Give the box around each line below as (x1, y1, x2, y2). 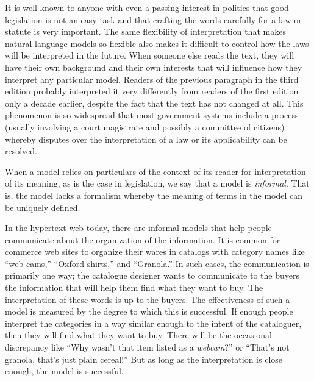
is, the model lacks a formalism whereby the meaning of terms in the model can (5, 188, 303, 201)
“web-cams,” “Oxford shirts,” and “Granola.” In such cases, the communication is (5, 257, 309, 269)
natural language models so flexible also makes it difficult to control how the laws (5, 37, 309, 49)
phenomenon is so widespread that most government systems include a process (5, 109, 299, 121)
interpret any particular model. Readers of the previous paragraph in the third (5, 73, 299, 85)
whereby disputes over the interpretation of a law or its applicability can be (5, 132, 287, 145)
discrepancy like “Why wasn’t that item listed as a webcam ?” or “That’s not (5, 341, 290, 354)
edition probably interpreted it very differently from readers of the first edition (5, 85, 299, 98)
